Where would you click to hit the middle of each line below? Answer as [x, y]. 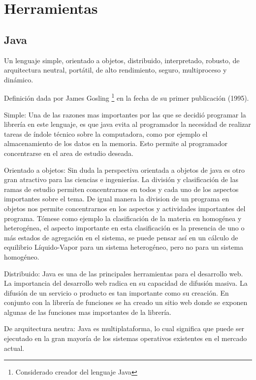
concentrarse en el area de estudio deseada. [69, 153]
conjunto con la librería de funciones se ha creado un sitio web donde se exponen [126, 302]
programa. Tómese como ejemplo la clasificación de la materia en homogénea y [123, 218]
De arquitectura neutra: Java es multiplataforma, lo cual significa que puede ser [124, 328]
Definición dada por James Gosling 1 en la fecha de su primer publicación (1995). [127, 97]
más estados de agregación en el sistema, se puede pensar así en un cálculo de [121, 237]
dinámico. [19, 79]
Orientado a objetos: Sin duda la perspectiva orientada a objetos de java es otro [124, 170]
